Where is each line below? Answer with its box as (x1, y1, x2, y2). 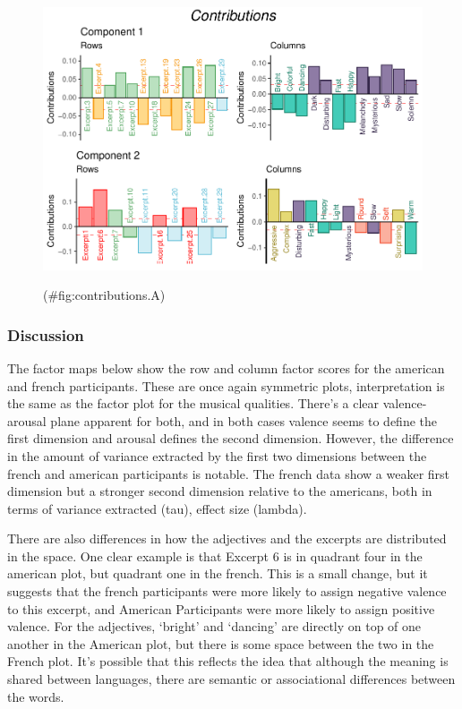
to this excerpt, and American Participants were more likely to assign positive (7, 599, 435, 618)
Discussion (7, 323, 84, 346)
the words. (7, 687, 64, 705)
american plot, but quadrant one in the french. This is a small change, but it (7, 564, 428, 583)
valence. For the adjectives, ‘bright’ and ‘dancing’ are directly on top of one (7, 617, 422, 636)
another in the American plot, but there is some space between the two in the (7, 634, 434, 653)
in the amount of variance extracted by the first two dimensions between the (7, 446, 427, 465)
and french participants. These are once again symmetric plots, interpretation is (7, 376, 445, 395)
